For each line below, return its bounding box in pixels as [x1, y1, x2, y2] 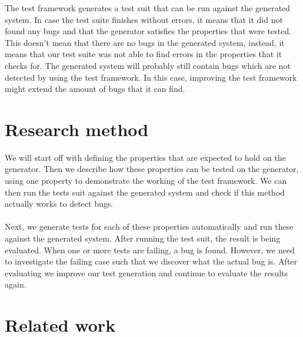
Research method [5, 117, 149, 141]
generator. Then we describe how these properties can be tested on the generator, [5, 163, 299, 175]
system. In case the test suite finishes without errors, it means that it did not [5, 13, 283, 25]
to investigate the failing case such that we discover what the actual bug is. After [5, 255, 298, 267]
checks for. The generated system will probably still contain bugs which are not [5, 59, 291, 71]
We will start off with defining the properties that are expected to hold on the [5, 151, 286, 163]
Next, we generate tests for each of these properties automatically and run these [5, 220, 294, 233]
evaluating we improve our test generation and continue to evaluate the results [5, 266, 288, 279]
